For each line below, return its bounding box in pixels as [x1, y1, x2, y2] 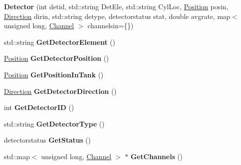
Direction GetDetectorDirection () [4, 86, 117, 96]
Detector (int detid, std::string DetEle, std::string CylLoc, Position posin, [4, 1, 228, 11]
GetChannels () [131, 151, 183, 161]
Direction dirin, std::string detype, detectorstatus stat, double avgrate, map [4, 11, 230, 21]
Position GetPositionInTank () [4, 69, 104, 79]
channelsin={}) [88, 20, 134, 31]
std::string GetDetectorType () [4, 118, 105, 128]
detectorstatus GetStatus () [4, 135, 91, 145]
